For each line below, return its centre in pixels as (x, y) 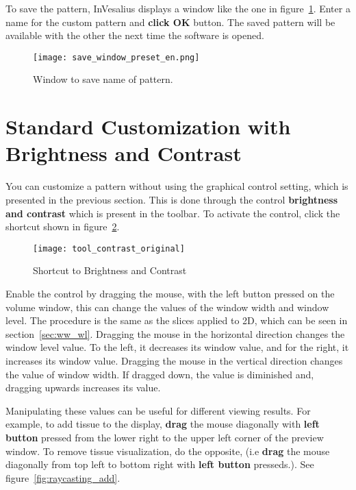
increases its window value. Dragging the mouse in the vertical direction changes (174, 360)
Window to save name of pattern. (103, 79)
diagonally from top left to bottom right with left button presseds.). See (160, 464)
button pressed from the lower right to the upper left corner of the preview (165, 437)
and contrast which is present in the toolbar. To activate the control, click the (173, 213)
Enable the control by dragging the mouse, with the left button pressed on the (170, 293)
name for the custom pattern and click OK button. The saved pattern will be (170, 22)
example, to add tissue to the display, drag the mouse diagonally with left (163, 424)
